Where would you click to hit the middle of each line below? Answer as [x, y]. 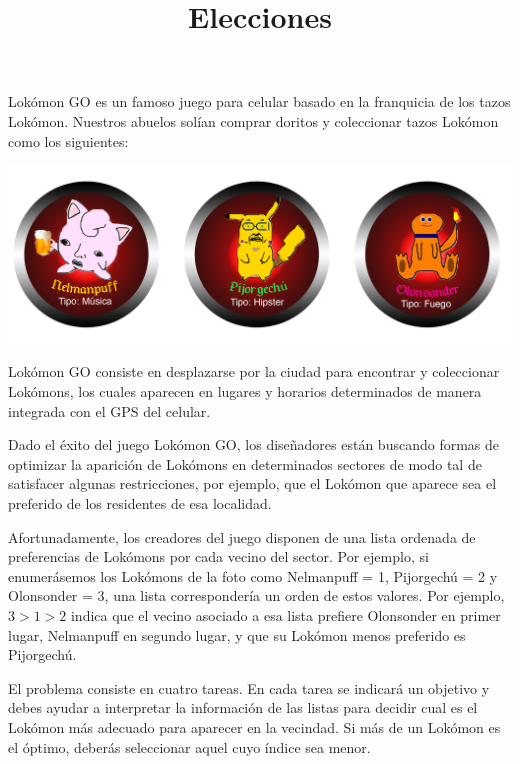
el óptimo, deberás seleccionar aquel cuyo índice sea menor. [189, 746]
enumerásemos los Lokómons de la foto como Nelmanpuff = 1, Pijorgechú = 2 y [253, 575]
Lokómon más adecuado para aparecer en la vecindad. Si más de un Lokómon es [254, 726]
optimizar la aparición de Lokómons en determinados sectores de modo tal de [245, 463]
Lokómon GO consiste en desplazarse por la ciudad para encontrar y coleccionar [254, 371]
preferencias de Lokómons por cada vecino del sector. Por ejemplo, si [218, 556]
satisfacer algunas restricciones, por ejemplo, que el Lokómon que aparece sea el [252, 483]
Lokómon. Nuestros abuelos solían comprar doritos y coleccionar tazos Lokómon [253, 120]
